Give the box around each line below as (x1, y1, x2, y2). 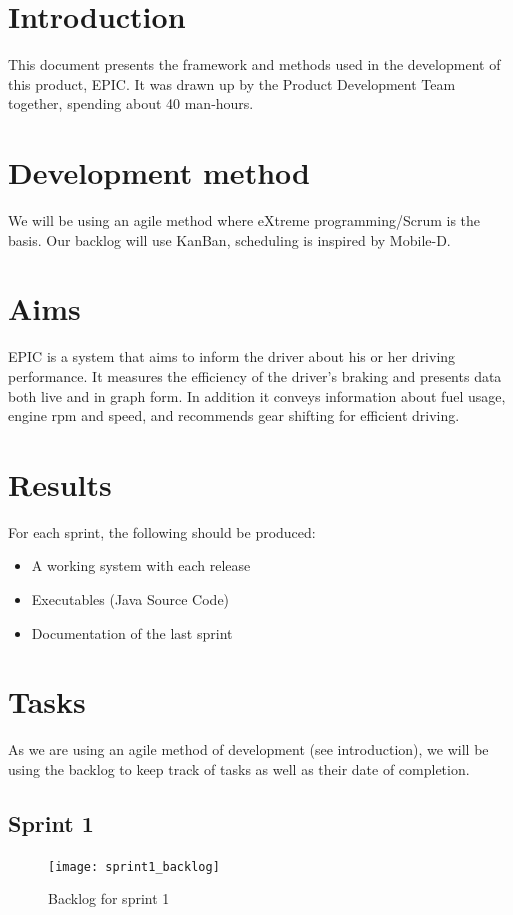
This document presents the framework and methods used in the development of (8, 54, 501, 75)
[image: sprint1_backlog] (48, 859, 220, 874)
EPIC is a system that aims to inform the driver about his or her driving (8, 346, 456, 367)
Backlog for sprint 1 (48, 888, 170, 909)
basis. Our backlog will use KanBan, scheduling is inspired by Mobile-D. (8, 229, 451, 250)
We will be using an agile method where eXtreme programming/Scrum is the (8, 210, 481, 231)
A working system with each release (31, 555, 251, 576)
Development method (8, 152, 310, 193)
